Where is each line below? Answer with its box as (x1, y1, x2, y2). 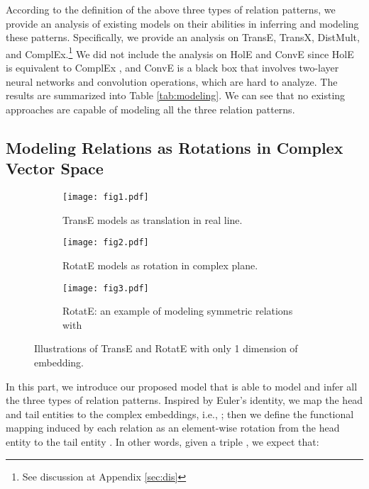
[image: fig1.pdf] (62, 192, 149, 202)
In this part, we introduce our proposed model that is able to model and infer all (6, 378, 358, 393)
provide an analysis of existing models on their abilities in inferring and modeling (6, 16, 359, 30)
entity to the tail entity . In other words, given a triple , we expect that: (6, 434, 319, 449)
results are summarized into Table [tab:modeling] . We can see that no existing (6, 88, 346, 103)
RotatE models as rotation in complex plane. (62, 257, 258, 272)
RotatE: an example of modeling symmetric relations (62, 303, 293, 318)
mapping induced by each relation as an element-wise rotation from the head (6, 420, 340, 435)
